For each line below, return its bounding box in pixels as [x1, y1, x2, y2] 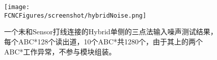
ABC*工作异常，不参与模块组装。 [4, 46, 116, 56]
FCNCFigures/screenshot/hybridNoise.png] [4, 12, 147, 19]
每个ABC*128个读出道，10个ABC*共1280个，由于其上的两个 [4, 36, 203, 46]
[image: [4, 4, 30, 11]
